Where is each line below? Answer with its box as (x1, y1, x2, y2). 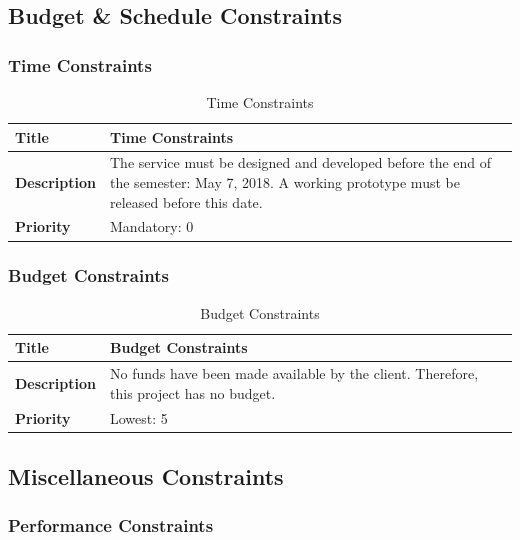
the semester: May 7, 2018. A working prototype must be (110, 172, 460, 193)
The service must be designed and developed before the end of (110, 152, 492, 173)
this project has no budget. (110, 382, 276, 403)
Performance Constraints (8, 513, 214, 538)
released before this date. (110, 191, 263, 212)
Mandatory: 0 (110, 216, 194, 237)
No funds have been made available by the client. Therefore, (110, 363, 479, 384)
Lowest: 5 (110, 407, 168, 428)
